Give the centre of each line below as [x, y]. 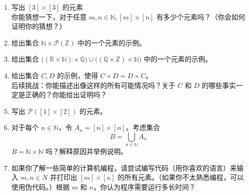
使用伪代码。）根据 [40, 187]
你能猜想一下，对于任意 [49, 16]
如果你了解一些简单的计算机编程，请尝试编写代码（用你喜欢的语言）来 [124, 167]
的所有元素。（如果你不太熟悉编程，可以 [181, 177]
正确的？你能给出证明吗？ [66, 95]
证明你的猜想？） [39, 26]
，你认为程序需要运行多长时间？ [144, 187]
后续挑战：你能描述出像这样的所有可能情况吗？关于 [93, 85]
